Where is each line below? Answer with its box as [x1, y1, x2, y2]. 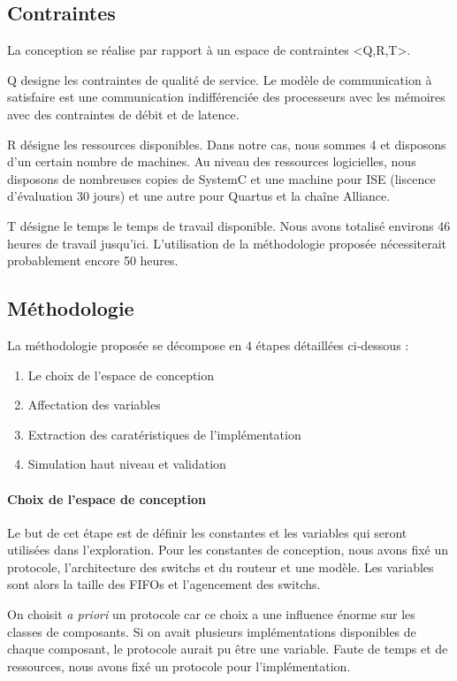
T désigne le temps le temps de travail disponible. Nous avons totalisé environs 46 [7, 216, 451, 234]
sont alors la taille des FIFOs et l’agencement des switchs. [7, 575, 321, 593]
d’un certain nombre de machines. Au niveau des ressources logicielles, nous [7, 152, 416, 171]
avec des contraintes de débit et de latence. [7, 104, 240, 123]
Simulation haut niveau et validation [27, 455, 226, 473]
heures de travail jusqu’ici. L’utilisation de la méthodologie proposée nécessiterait [7, 233, 447, 252]
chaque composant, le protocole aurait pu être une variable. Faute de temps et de [7, 639, 448, 658]
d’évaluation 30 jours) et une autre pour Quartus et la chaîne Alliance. [7, 187, 391, 205]
